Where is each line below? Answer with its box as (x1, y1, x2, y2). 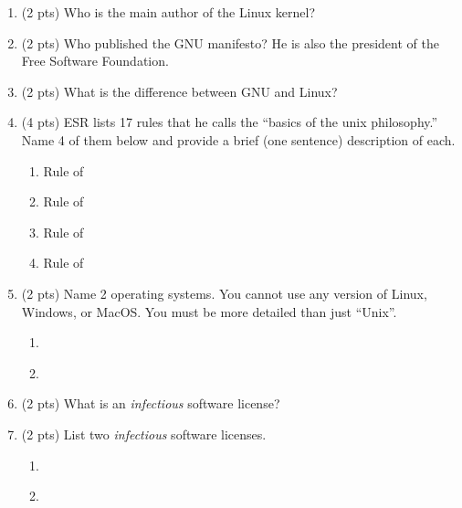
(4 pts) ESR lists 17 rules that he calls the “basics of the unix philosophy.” (21, 112, 438, 132)
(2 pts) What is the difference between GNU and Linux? (21, 81, 338, 101)
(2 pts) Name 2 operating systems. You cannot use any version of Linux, (21, 283, 427, 302)
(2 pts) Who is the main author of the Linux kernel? (21, 3, 316, 21)
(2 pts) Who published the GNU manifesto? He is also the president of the (21, 33, 439, 52)
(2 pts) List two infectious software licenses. (21, 424, 267, 443)
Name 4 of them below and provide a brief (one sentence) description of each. (21, 130, 456, 149)
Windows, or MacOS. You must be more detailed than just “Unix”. (21, 302, 397, 321)
